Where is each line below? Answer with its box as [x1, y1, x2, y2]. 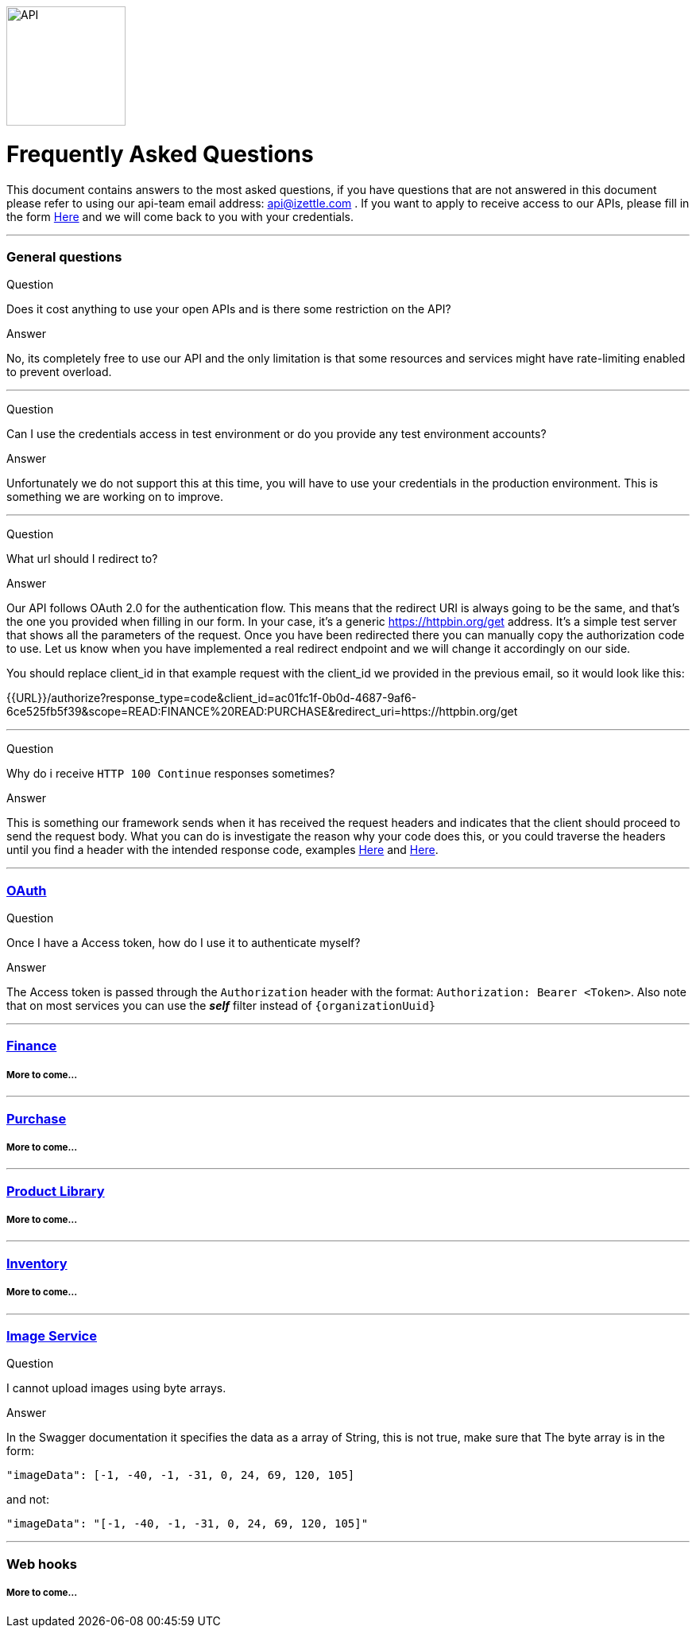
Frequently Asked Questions [6, 140, 314, 168]
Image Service [6, 1328, 97, 1344]
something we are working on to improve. [6, 490, 224, 504]
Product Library [6, 1182, 105, 1199]
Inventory [6, 1255, 68, 1271]
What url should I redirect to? [6, 552, 158, 566]
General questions [6, 248, 122, 265]
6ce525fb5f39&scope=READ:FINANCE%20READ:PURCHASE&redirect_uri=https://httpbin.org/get [6, 704, 518, 719]
